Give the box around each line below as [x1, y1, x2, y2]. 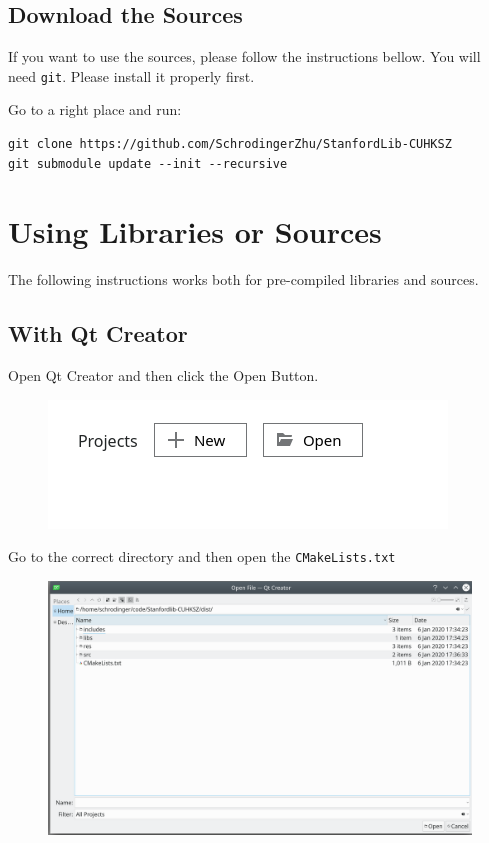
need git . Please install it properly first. [8, 65, 255, 86]
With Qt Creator [8, 318, 188, 349]
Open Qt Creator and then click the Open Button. [8, 365, 319, 386]
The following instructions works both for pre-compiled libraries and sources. [8, 269, 479, 290]
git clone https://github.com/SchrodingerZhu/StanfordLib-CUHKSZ [8, 137, 452, 152]
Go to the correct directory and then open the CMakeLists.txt [8, 546, 396, 567]
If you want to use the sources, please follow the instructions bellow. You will [8, 46, 481, 67]
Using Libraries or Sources [8, 211, 382, 252]
